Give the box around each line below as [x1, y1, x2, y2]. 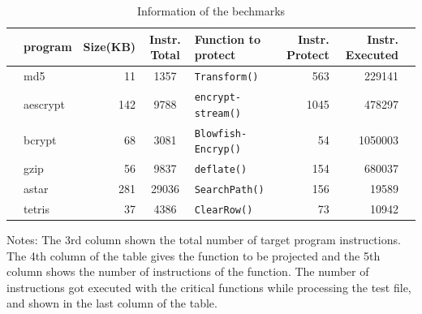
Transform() [194, 71, 259, 84]
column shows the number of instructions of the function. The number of [6, 263, 369, 280]
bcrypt [24, 131, 57, 148]
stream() [194, 107, 241, 119]
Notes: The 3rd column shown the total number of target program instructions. [6, 231, 401, 248]
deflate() [194, 164, 248, 176]
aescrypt [24, 95, 66, 112]
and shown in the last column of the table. [6, 295, 217, 312]
